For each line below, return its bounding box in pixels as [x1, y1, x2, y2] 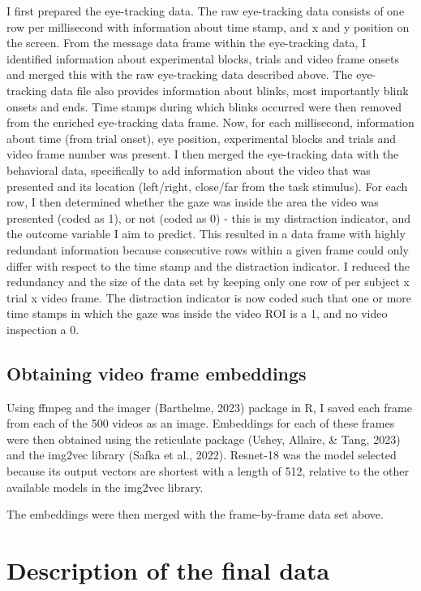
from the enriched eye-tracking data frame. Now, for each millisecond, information [6, 114, 415, 131]
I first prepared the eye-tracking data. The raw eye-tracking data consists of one [6, 2, 405, 19]
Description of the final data [6, 554, 330, 587]
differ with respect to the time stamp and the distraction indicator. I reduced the [6, 257, 410, 274]
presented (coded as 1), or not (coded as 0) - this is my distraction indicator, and [6, 209, 410, 226]
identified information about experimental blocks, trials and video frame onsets [6, 50, 399, 67]
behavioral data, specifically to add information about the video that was [6, 161, 371, 178]
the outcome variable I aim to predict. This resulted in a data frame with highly [6, 225, 406, 242]
